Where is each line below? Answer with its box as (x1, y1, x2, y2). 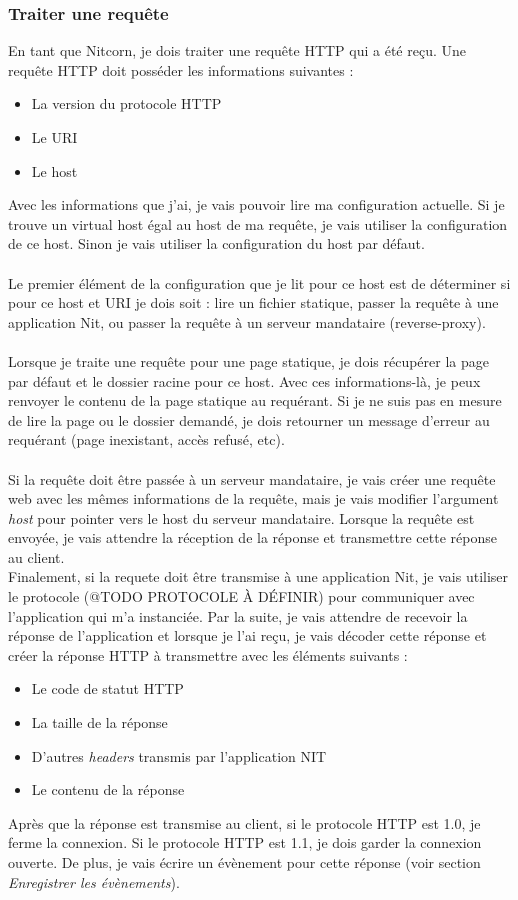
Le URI (31, 127, 78, 147)
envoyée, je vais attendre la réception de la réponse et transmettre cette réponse (8, 527, 497, 548)
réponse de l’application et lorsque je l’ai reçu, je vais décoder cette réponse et (8, 625, 487, 646)
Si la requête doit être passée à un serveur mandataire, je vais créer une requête (8, 468, 496, 489)
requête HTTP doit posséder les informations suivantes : (8, 59, 354, 80)
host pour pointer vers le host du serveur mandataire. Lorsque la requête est (8, 507, 475, 528)
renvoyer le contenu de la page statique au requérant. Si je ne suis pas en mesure (8, 390, 502, 411)
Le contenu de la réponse (31, 779, 185, 800)
